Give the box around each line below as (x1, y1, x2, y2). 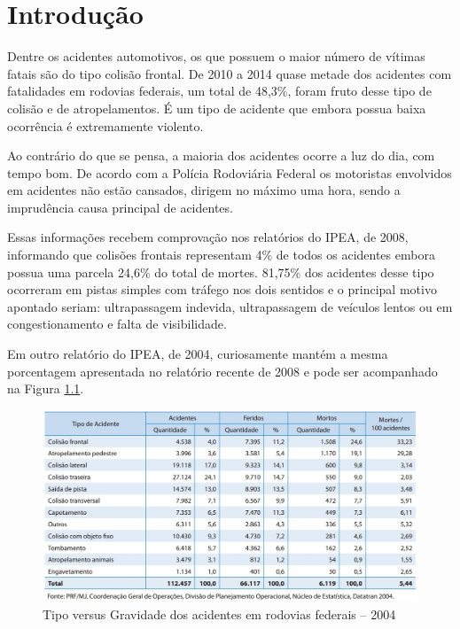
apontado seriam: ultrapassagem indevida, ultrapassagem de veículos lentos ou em (7, 297, 453, 315)
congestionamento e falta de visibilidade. (7, 314, 227, 333)
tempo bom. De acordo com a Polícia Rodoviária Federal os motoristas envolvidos (7, 163, 452, 182)
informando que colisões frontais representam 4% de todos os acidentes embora (7, 245, 435, 264)
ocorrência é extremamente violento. (7, 116, 204, 135)
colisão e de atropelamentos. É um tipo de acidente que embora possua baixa (7, 98, 426, 117)
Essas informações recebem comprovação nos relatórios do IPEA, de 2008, (7, 228, 409, 246)
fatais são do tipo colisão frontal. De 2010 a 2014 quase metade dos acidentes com (7, 64, 452, 82)
